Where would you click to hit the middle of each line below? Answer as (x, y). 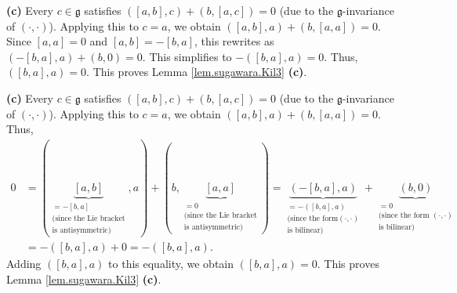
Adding (24, 264)
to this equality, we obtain (171, 264)
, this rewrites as (234, 41)
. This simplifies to (187, 56)
